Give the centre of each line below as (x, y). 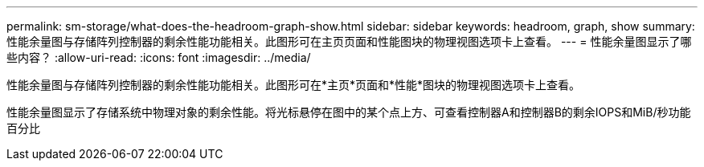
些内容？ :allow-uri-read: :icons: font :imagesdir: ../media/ (159, 57)
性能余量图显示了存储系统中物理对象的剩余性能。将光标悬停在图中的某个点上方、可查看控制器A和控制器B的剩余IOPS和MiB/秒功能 (349, 112)
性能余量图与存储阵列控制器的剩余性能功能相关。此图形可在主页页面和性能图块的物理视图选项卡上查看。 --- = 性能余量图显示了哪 (349, 41)
